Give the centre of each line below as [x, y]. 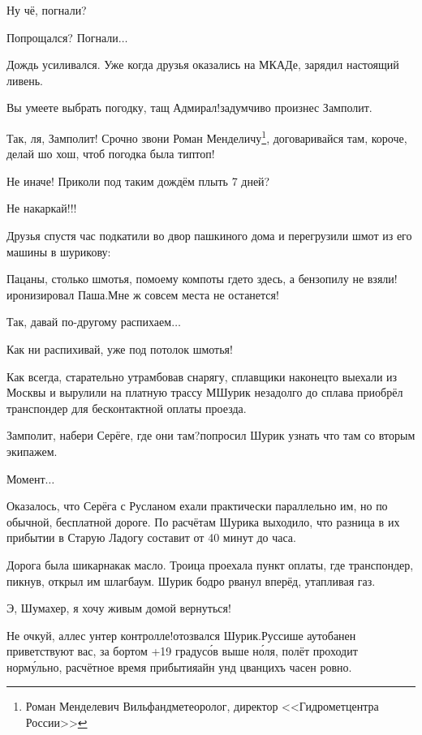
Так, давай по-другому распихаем [89, 322]
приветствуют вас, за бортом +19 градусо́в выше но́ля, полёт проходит [182, 651]
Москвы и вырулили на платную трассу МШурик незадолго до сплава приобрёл [205, 392]
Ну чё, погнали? [47, 10]
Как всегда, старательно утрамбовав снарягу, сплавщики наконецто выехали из [202, 376]
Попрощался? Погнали [62, 37]
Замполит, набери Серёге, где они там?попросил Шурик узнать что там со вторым [211, 435]
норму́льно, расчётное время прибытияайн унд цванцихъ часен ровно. [179, 666]
